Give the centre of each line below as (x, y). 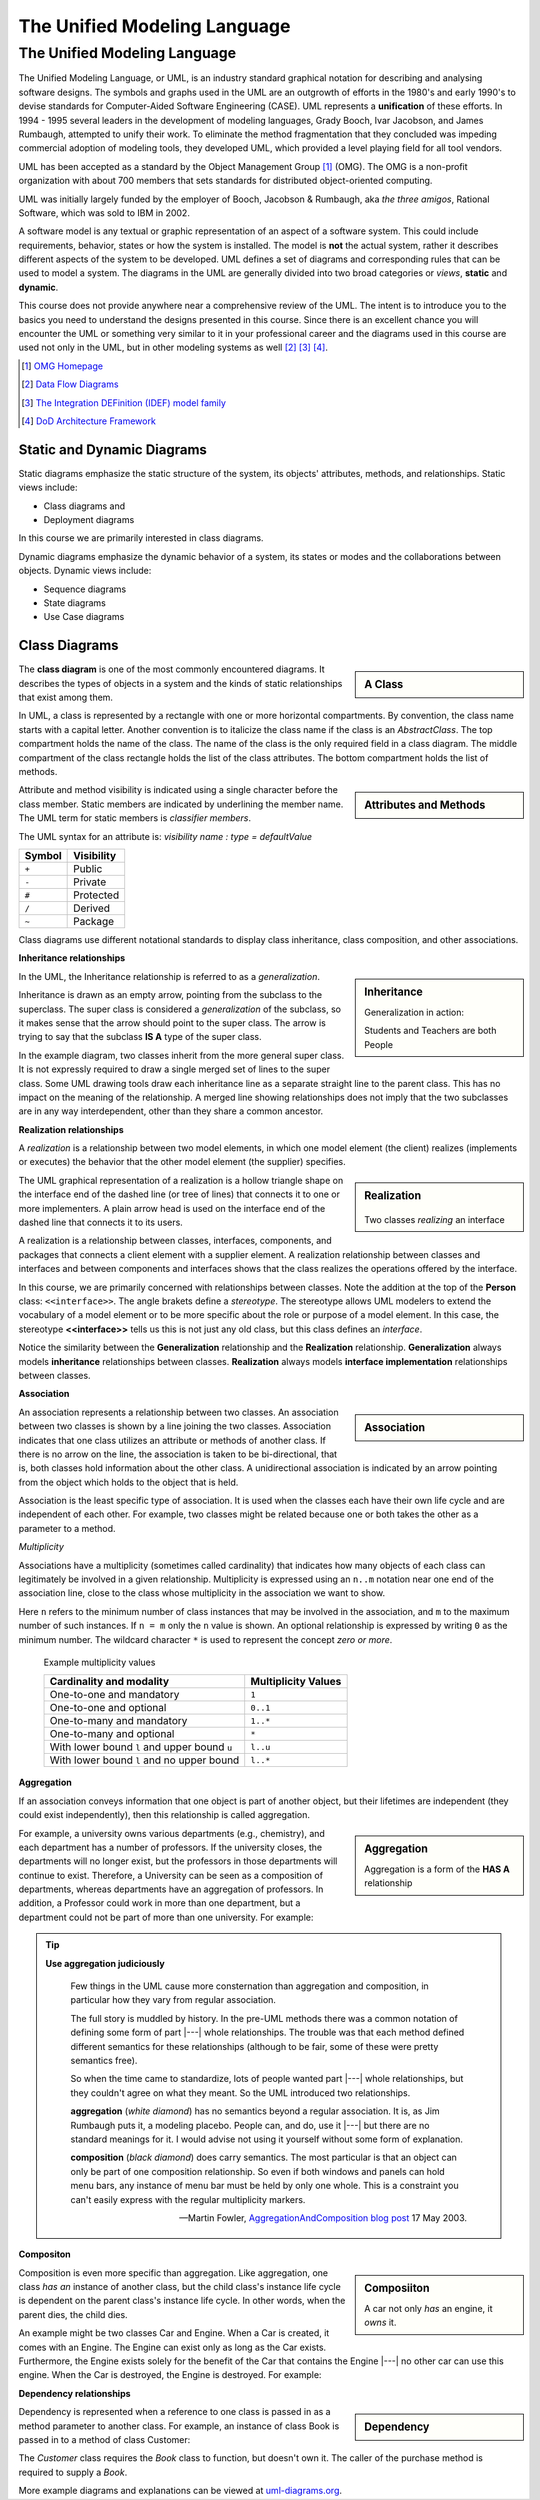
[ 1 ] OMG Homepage (62, 366)
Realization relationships (71, 1129)
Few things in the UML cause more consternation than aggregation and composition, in (249, 1986)
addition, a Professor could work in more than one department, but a (159, 1903)
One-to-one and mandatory (114, 1695)
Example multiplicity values (99, 1662)
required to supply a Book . (73, 2472)
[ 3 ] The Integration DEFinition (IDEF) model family (124, 402)
